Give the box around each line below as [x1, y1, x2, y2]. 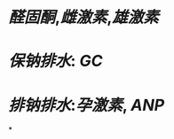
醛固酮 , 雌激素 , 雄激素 [8, 7, 159, 27]
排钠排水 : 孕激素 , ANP [8, 95, 165, 115]
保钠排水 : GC [8, 51, 103, 71]
